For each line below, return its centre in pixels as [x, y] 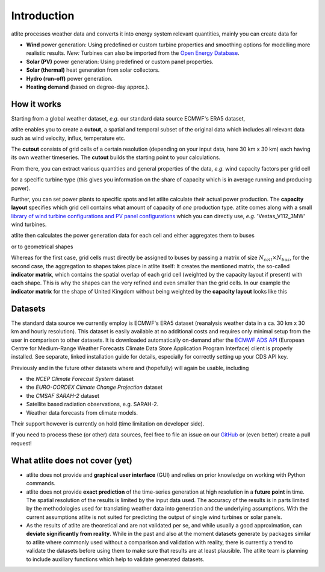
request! [22, 443]
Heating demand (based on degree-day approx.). [88, 87]
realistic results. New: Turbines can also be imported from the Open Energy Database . [133, 53]
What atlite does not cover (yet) [72, 460]
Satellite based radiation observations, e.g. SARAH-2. [92, 404]
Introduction [43, 16]
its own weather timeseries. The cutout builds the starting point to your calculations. [116, 157]
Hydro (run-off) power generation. [69, 78]
